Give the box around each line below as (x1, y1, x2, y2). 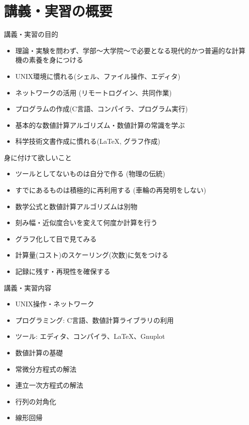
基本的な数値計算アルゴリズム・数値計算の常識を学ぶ (15, 120, 185, 130)
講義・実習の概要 (4, 1, 113, 21)
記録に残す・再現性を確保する (15, 266, 110, 276)
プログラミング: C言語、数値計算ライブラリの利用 (15, 315, 174, 325)
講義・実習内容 (4, 282, 51, 292)
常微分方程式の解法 (15, 364, 77, 374)
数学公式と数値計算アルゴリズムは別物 (15, 201, 138, 211)
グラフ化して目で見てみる (15, 233, 97, 243)
